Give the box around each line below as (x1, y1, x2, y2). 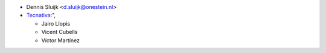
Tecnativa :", (26, 12, 56, 19)
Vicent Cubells (41, 29, 78, 36)
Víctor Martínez (41, 36, 80, 44)
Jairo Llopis (41, 20, 71, 27)
